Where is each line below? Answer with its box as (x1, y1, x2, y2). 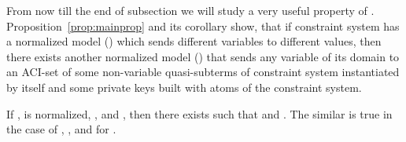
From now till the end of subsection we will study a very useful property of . (6, 2, 375, 18)
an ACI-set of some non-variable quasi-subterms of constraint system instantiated (6, 64, 400, 80)
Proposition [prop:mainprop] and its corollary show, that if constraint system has (6, 17, 400, 34)
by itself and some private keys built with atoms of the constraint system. (6, 78, 362, 95)
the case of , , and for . (6, 121, 116, 137)
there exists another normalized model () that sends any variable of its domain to (6, 48, 400, 64)
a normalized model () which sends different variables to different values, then (6, 33, 382, 49)
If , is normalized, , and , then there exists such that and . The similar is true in (6, 105, 393, 122)
